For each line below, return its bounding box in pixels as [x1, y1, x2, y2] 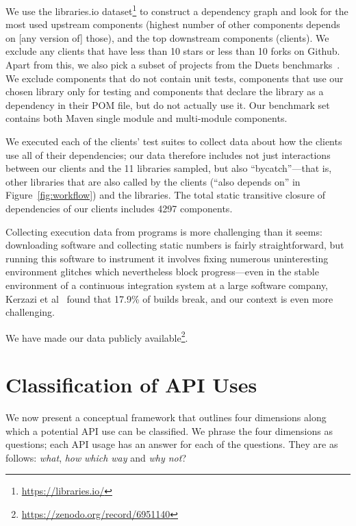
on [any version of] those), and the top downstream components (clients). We [5, 30, 329, 45]
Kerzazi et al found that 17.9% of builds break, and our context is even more [5, 291, 333, 305]
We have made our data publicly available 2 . [5, 328, 188, 345]
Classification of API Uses [5, 371, 257, 399]
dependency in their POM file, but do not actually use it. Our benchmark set [5, 97, 330, 112]
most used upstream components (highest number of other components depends [5, 17, 340, 32]
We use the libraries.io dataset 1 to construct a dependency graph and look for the [5, 2, 348, 18]
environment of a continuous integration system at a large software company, [5, 277, 329, 292]
